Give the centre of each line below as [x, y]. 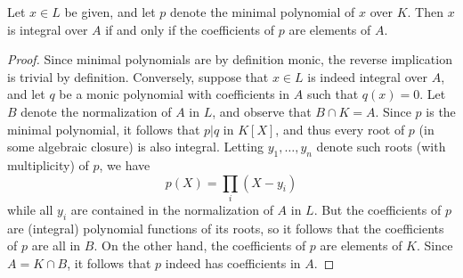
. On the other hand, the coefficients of [200, 245]
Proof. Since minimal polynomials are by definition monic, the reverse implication [230, 59]
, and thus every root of [340, 129]
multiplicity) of [48, 164]
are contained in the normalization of [172, 209]
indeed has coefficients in [233, 262]
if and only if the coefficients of [190, 29]
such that [333, 94]
